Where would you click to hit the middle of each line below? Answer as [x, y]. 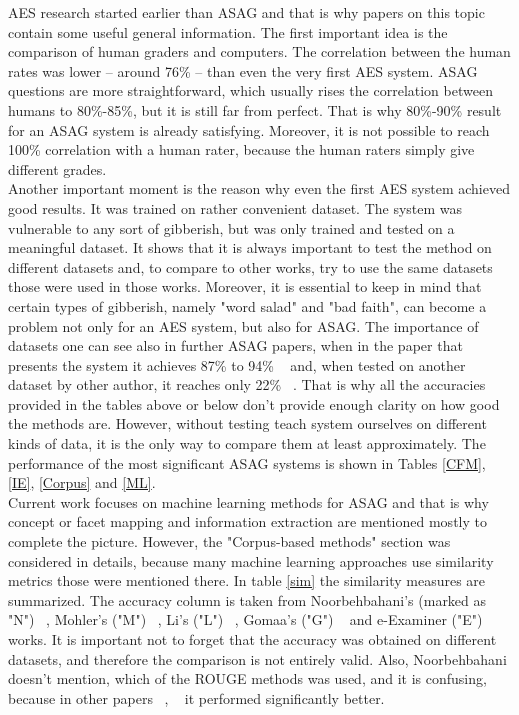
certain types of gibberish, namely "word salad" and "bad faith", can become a [247, 305]
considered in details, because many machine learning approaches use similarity [251, 560]
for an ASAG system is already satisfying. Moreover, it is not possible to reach [249, 129]
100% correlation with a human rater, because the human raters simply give [241, 149]
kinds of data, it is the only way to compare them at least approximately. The [247, 443]
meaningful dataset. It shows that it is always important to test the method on [250, 247]
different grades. [57, 168]
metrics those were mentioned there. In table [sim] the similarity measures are [247, 580]
